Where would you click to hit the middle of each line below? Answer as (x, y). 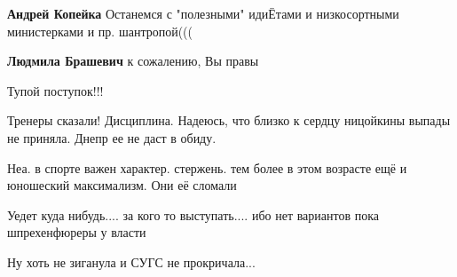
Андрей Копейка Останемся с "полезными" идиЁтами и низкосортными (203, 13)
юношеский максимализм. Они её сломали (122, 185)
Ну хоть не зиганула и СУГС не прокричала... (131, 261)
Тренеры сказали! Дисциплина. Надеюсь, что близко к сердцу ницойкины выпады (229, 120)
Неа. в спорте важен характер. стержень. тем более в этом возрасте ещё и (207, 167)
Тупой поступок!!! (55, 90)
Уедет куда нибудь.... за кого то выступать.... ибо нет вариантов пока (193, 214)
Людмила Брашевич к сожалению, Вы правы (133, 61)
